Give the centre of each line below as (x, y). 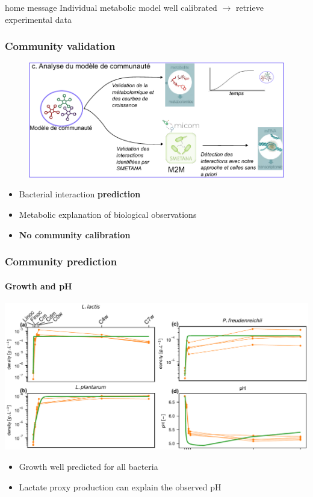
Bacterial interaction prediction (80, 194)
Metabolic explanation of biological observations (108, 214)
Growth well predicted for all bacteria (88, 467)
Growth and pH (39, 286)
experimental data (38, 19)
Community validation (60, 46)
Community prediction (61, 261)
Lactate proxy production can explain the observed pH (120, 486)
